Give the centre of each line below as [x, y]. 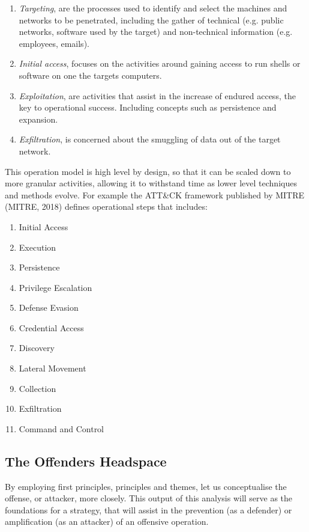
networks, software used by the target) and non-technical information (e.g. [156, 32]
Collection [37, 388]
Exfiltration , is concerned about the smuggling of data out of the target [150, 139]
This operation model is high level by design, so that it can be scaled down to [148, 171]
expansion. [38, 119]
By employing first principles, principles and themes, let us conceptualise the [146, 486]
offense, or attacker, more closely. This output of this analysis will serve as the [149, 498]
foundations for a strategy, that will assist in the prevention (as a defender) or [148, 509]
